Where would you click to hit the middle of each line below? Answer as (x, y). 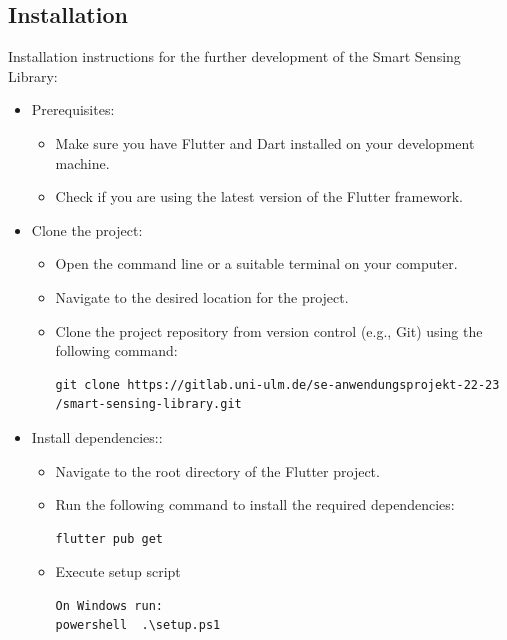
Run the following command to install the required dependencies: (255, 504)
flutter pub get (109, 538)
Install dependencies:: (97, 436)
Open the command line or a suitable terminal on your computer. (256, 263)
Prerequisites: (73, 109)
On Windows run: (109, 605)
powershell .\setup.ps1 (138, 625)
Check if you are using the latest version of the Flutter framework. (259, 196)
